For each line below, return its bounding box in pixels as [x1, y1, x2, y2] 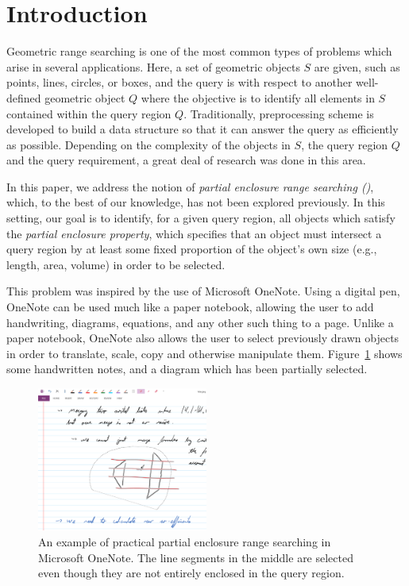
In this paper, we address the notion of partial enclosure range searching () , [6, 178, 374, 195]
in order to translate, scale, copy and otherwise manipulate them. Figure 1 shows [6, 345, 403, 361]
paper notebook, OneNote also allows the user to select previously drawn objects [6, 330, 399, 346]
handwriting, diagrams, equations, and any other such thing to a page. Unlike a [6, 314, 394, 330]
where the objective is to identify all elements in [141, 89, 375, 106]
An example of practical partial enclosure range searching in [38, 534, 331, 550]
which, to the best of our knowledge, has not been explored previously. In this [6, 194, 385, 210]
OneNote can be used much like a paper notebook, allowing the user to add [6, 299, 374, 315]
